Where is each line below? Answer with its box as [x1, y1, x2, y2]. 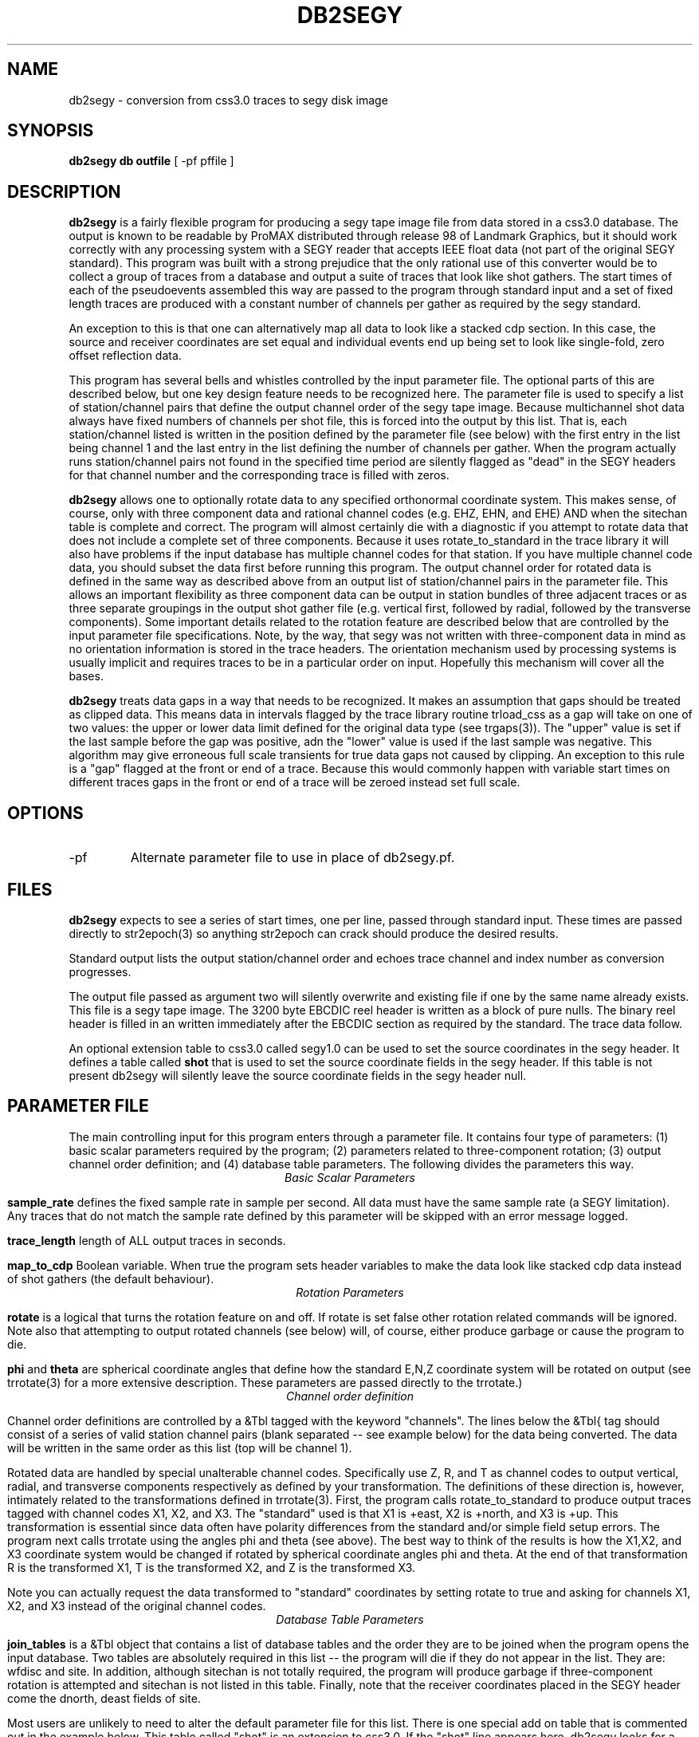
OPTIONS [7, 802, 84, 823]
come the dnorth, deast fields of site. [7, 1691, 201, 1705]
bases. [69, 669, 104, 683]
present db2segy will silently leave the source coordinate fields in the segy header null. [69, 1068, 527, 1082]
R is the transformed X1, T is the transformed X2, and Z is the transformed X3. [7, 1560, 416, 1574]
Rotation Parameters [296, 1285, 404, 1299]
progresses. [69, 964, 132, 979]
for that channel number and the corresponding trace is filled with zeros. [69, 468, 450, 482]
